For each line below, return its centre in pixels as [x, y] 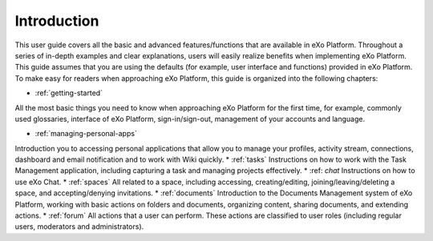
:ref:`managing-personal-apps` [86, 134]
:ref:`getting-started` [69, 93]
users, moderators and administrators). [79, 227]
